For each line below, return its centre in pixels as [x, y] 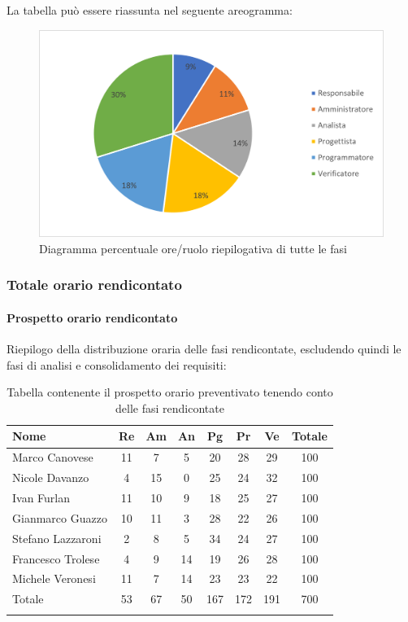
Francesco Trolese [56, 558]
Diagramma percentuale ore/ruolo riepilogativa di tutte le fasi [193, 248]
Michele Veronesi [54, 578]
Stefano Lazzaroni [57, 538]
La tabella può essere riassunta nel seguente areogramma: [150, 10]
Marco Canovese [53, 457]
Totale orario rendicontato [94, 285]
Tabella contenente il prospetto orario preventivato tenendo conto [170, 392]
